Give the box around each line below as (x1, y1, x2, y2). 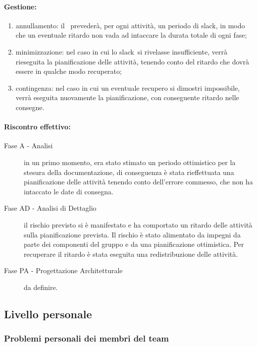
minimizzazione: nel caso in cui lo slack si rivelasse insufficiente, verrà (15, 46, 227, 57)
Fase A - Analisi (4, 140, 53, 151)
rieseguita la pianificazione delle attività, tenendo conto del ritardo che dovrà (15, 56, 249, 66)
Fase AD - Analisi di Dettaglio (4, 203, 97, 213)
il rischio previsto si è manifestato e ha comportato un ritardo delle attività (24, 219, 253, 230)
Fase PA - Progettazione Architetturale (4, 265, 123, 276)
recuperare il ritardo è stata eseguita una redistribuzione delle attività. (24, 248, 238, 259)
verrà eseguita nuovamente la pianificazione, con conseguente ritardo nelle (15, 92, 239, 103)
